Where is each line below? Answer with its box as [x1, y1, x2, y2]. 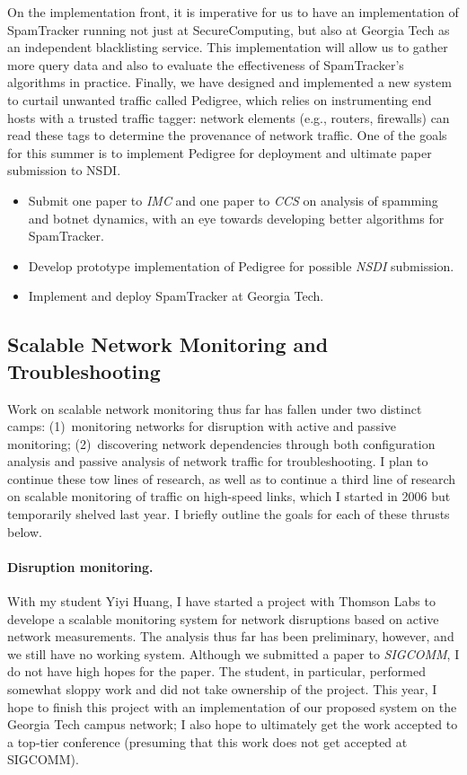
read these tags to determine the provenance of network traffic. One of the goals [7, 126, 447, 145]
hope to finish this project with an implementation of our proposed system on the [7, 697, 457, 716]
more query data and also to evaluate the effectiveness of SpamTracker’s [7, 55, 404, 74]
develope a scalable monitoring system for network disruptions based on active [7, 609, 439, 628]
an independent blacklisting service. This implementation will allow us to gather [7, 38, 448, 57]
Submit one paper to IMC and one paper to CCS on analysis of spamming [28, 190, 438, 209]
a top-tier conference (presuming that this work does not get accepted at [7, 732, 408, 751]
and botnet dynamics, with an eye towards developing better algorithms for [28, 208, 445, 227]
